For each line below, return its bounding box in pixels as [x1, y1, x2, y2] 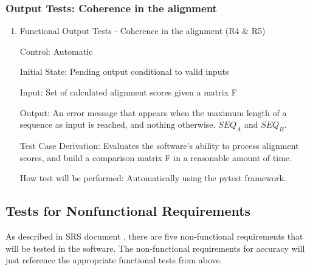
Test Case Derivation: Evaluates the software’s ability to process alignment [19, 139, 299, 151]
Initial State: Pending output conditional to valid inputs [19, 65, 229, 78]
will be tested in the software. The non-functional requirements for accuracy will [5, 241, 305, 254]
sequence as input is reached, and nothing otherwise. [19, 118, 216, 131]
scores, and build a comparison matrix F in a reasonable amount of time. [19, 151, 292, 164]
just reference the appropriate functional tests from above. [5, 254, 222, 266]
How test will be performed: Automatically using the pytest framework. [19, 171, 286, 184]
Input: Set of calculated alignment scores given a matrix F [19, 86, 237, 98]
